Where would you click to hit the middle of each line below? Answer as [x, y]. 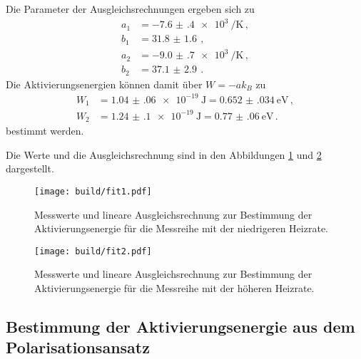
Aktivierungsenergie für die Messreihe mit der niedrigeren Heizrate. [181, 228]
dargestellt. [30, 168]
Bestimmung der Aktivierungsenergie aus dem [180, 327]
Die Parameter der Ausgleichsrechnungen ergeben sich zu [130, 9]
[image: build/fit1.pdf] [93, 191]
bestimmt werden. [45, 131]
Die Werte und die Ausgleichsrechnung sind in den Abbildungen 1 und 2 [164, 154]
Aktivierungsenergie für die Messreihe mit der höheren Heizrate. [174, 288]
